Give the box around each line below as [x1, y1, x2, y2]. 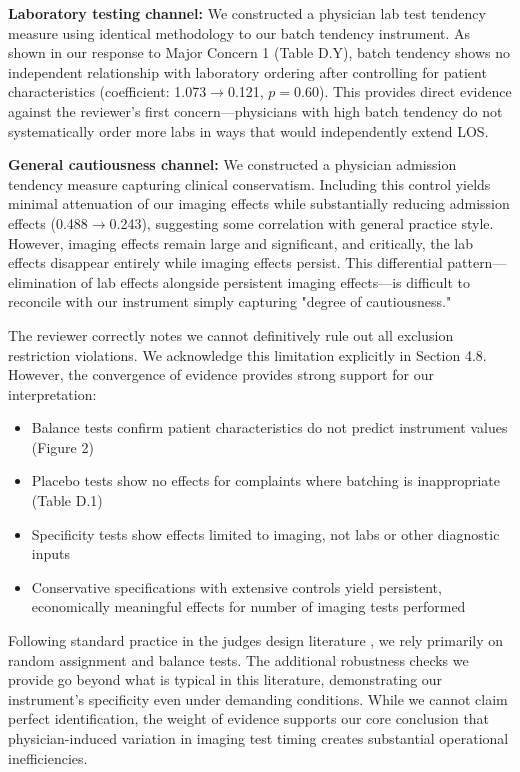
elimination [8, 271, 77, 292]
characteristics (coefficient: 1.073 [8, 81, 207, 102]
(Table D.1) [31, 490, 103, 511]
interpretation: [8, 383, 97, 404]
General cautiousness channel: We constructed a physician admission [8, 154, 457, 175]
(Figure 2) [31, 436, 94, 457]
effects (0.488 [8, 212, 88, 233]
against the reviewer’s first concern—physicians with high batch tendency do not [8, 100, 503, 121]
